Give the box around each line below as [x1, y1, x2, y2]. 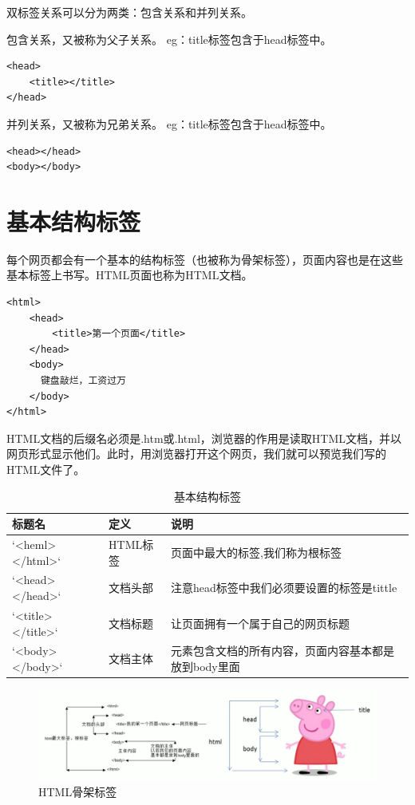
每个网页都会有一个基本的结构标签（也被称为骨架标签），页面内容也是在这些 [6, 251, 403, 267]
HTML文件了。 [6, 461, 85, 477]
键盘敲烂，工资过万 [40, 375, 126, 387]
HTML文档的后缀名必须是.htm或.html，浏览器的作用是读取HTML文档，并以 [6, 429, 402, 446]
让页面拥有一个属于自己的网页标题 [170, 614, 350, 631]
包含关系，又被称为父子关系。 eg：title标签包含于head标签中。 [6, 30, 332, 47]
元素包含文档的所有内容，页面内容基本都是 [170, 642, 394, 659]
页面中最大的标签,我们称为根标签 [170, 543, 342, 560]
